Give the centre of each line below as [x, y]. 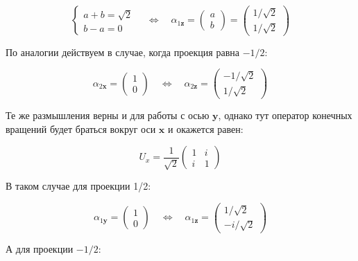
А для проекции [40, 249]
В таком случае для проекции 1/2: [78, 186]
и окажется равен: [205, 128]
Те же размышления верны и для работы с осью [108, 115]
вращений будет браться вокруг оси [81, 128]
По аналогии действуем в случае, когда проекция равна [122, 52]
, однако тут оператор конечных [285, 115]
